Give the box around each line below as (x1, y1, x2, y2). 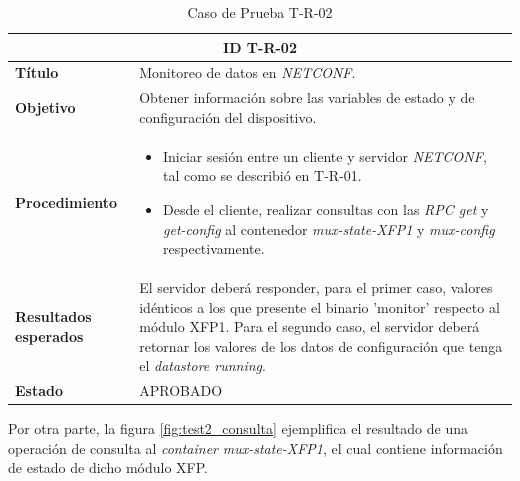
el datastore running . (139, 355, 266, 376)
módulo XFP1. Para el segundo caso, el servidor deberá (139, 316, 480, 337)
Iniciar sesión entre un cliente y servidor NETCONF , (163, 145, 487, 166)
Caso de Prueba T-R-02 (187, 2, 333, 22)
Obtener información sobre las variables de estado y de (139, 87, 475, 108)
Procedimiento (15, 191, 118, 212)
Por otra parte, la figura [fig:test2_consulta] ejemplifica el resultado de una (8, 418, 468, 439)
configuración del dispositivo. (139, 106, 317, 127)
